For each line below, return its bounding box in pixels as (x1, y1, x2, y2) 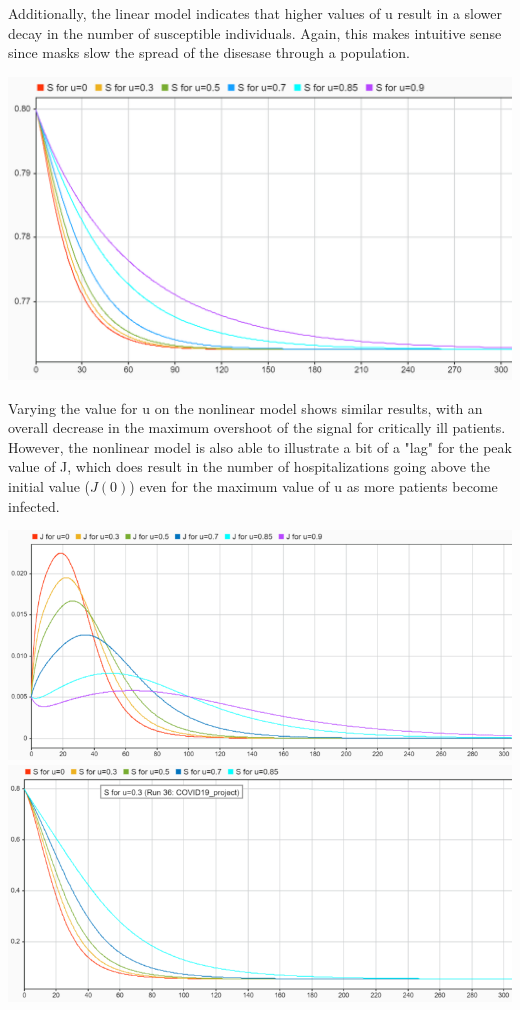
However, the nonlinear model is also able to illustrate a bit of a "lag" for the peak (8, 436, 512, 457)
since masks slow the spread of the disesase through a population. (8, 42, 411, 63)
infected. (8, 495, 60, 516)
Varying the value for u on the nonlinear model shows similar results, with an (8, 397, 483, 418)
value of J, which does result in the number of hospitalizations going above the (8, 456, 491, 477)
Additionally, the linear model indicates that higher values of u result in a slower (8, 3, 502, 23)
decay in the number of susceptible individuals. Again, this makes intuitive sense (8, 22, 502, 43)
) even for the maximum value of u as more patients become (129, 475, 498, 496)
